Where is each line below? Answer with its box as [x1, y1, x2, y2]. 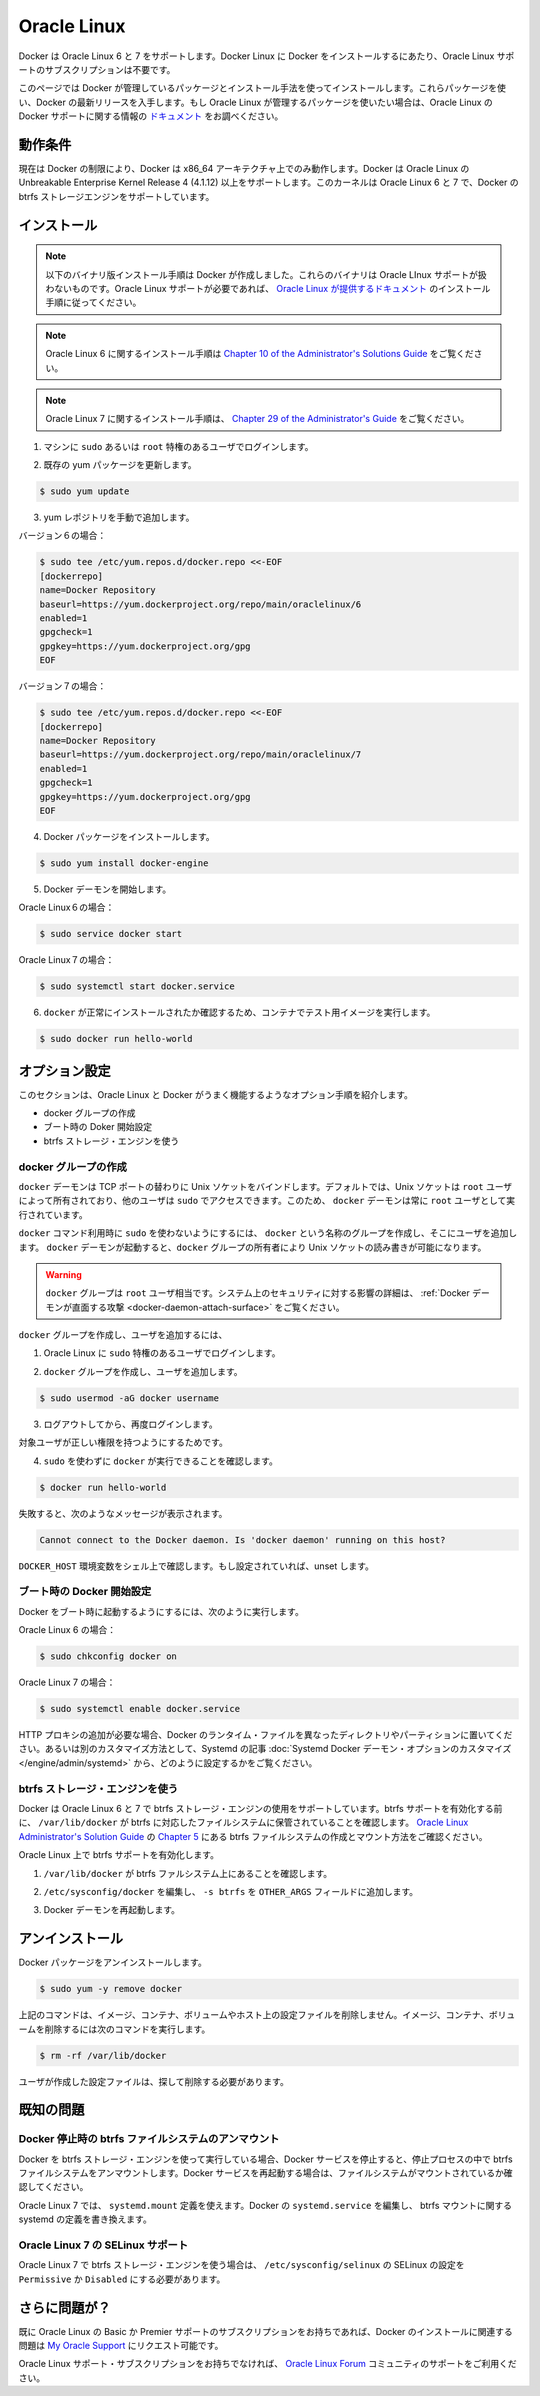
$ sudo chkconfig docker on [39, 1651, 177, 1662]
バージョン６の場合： [18, 530, 107, 542]
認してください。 [18, 2181, 89, 2193]
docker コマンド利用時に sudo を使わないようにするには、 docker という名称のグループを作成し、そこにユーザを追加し [18, 1227, 518, 1239]
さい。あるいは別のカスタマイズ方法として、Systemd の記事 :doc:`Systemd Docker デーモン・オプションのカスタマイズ [18, 1743, 512, 1755]
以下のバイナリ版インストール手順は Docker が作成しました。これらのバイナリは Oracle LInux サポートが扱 [45, 268, 487, 280]
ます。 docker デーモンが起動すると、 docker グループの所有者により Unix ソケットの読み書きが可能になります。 [18, 1241, 487, 1253]
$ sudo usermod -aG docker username [39, 1392, 220, 1404]
